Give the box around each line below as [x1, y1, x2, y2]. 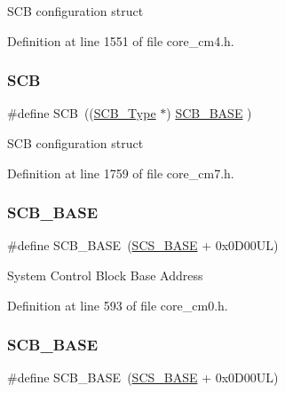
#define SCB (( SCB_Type [7, 104, 156, 122]
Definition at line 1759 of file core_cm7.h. [7, 163, 234, 182]
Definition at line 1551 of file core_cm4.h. [7, 31, 234, 50]
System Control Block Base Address [7, 266, 203, 284]
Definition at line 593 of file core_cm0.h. [7, 295, 228, 314]
